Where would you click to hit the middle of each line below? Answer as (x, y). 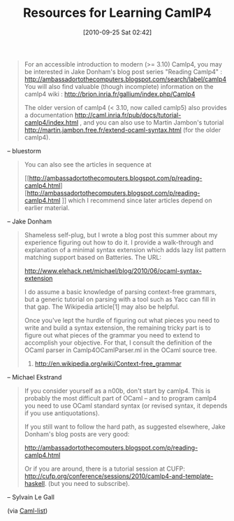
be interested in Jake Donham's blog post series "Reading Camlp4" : (123, 71)
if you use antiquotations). (62, 413)
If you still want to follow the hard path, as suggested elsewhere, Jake (125, 426)
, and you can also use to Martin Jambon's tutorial (152, 122)
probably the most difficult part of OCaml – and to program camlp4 (120, 398)
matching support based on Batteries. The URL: (93, 257)
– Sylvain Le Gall (31, 497)
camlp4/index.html (51, 122)
